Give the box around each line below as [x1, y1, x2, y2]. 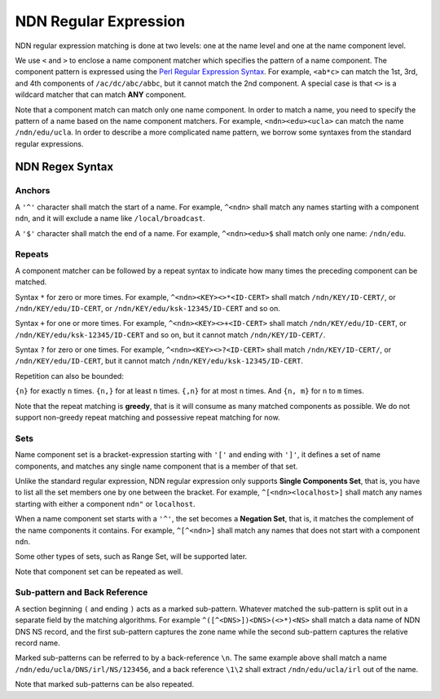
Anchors [15, 185, 51, 196]
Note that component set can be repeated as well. [15, 566, 183, 576]
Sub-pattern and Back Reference [15, 587, 148, 598]
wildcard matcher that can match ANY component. [15, 90, 187, 99]
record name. [15, 638, 60, 648]
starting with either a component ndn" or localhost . [15, 499, 196, 508]
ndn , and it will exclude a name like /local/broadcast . [15, 213, 205, 223]
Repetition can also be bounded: [15, 371, 124, 380]
